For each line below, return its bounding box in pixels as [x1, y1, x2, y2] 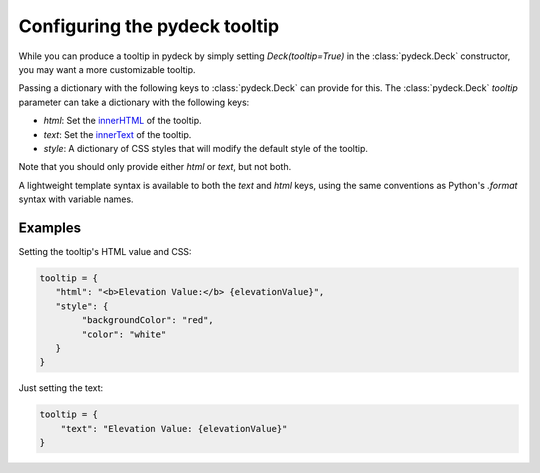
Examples [18, 219, 82, 236]
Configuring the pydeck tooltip [18, 15, 280, 37]
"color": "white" [81, 328, 167, 340]
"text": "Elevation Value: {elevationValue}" [60, 423, 288, 434]
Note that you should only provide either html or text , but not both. [18, 161, 292, 173]
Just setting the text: [18, 382, 104, 394]
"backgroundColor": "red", [81, 315, 214, 326]
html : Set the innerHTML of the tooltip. [43, 115, 202, 127]
